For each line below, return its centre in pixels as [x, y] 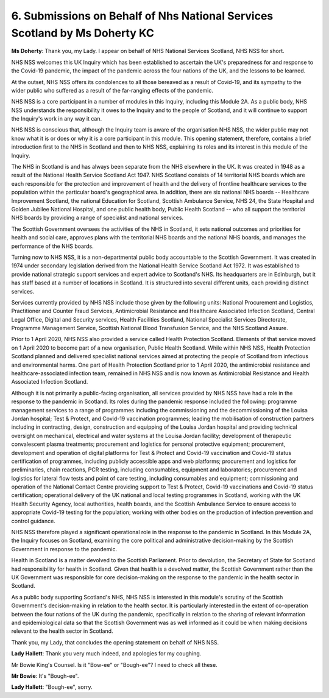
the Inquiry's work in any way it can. [57, 119]
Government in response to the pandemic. [64, 549]
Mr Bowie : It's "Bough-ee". [45, 675]
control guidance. [34, 521]
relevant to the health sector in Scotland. [62, 631]
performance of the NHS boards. [52, 246]
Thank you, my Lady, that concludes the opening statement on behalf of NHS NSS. [115, 642]
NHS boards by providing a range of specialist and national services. [97, 218]
